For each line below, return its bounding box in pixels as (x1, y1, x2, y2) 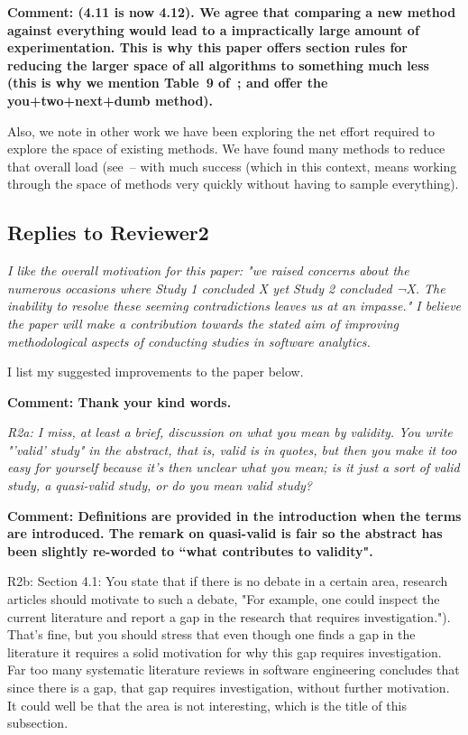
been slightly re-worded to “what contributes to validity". (7, 541, 373, 560)
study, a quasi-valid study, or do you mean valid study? (7, 476, 313, 495)
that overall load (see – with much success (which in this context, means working (7, 156, 457, 175)
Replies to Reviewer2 (7, 219, 209, 247)
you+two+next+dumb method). (7, 90, 214, 109)
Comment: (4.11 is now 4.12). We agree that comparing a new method (7, 3, 456, 21)
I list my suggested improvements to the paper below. (7, 362, 304, 381)
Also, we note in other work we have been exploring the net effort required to (7, 121, 435, 140)
